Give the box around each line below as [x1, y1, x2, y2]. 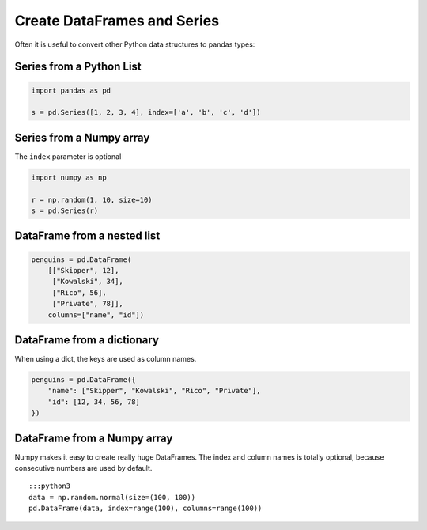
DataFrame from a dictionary [14, 333, 160, 346]
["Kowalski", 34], [51, 277, 124, 286]
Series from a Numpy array [14, 131, 150, 144]
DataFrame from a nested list [14, 229, 161, 243]
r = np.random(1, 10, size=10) [31, 195, 153, 204]
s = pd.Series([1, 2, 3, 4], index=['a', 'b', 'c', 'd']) [31, 108, 261, 117]
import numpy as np [31, 172, 107, 182]
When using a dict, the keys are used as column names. [14, 354, 197, 364]
